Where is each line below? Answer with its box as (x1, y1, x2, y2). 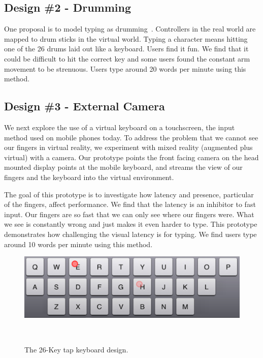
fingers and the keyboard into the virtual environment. (4, 171, 174, 182)
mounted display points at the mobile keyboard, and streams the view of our (4, 162, 243, 172)
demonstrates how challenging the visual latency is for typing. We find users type (4, 228, 257, 239)
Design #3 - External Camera (4, 98, 165, 114)
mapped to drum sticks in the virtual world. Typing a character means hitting (4, 33, 248, 44)
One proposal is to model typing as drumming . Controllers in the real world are (4, 23, 256, 34)
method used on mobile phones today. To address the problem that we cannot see (4, 132, 258, 142)
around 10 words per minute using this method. (4, 238, 153, 249)
